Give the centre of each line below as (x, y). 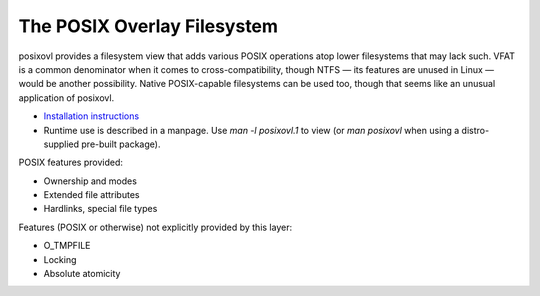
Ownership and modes (90, 181)
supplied (61, 144)
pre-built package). (121, 144)
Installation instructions (91, 116)
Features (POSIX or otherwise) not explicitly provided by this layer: (155, 227)
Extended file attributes (91, 195)
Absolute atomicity (82, 274)
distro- (475, 130)
